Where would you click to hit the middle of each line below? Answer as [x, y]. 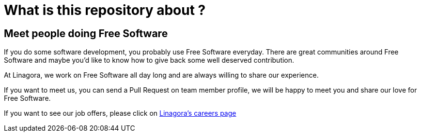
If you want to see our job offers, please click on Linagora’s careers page [120, 113]
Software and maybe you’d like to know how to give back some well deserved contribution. [149, 60]
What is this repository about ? [105, 10]
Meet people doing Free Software [86, 33]
